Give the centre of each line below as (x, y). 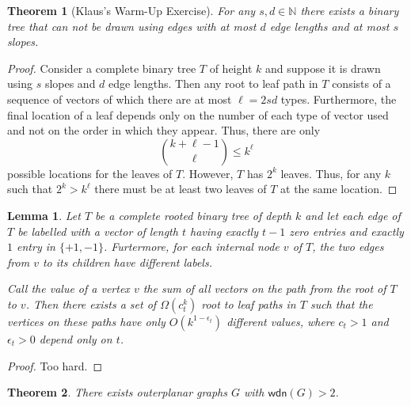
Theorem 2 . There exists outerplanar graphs (117, 392)
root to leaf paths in (249, 304)
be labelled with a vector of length (98, 231)
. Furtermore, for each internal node (191, 247)
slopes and (70, 83)
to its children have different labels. (127, 262)
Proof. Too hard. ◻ (55, 365)
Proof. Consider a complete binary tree (102, 68)
